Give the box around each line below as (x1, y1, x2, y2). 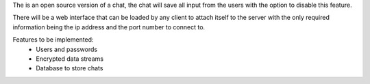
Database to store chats (36, 64, 103, 72)
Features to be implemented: (12, 36, 94, 44)
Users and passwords (36, 45, 98, 53)
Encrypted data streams (36, 55, 104, 63)
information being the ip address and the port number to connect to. (12, 23, 206, 31)
